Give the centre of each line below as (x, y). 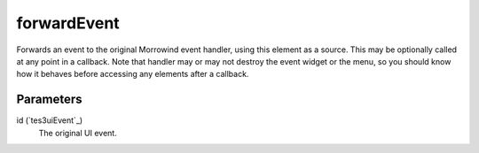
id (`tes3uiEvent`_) (50, 120)
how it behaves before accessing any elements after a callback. (133, 74)
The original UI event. (78, 133)
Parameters (49, 99)
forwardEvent (68, 23)
